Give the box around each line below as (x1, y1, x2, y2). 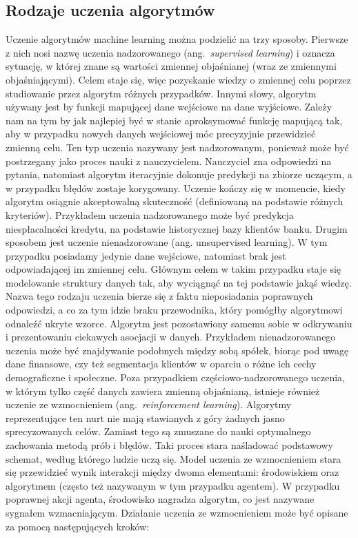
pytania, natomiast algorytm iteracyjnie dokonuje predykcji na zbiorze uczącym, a (6, 167, 352, 182)
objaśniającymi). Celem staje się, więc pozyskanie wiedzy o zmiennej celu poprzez (6, 72, 351, 86)
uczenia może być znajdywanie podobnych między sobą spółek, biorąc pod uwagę (6, 343, 349, 357)
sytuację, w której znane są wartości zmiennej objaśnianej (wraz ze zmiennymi (6, 59, 337, 73)
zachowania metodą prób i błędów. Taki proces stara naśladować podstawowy (6, 438, 333, 452)
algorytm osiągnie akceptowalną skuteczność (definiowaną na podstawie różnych (6, 194, 344, 209)
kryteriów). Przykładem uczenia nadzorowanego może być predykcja (6, 207, 294, 222)
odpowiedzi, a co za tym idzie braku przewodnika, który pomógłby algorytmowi (6, 302, 343, 317)
